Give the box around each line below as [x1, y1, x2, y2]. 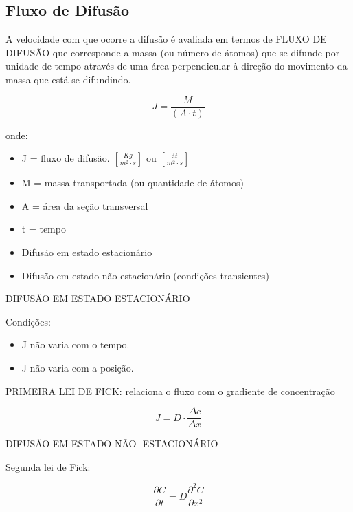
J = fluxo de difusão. [21, 151, 110, 165]
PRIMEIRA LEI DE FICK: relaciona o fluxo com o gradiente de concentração [5, 383, 335, 398]
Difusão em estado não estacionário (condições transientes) [21, 268, 269, 282]
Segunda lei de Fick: [5, 459, 91, 473]
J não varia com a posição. [21, 360, 134, 374]
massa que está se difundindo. [5, 72, 131, 86]
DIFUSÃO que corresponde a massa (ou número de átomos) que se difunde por [5, 45, 340, 59]
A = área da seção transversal [21, 198, 148, 213]
